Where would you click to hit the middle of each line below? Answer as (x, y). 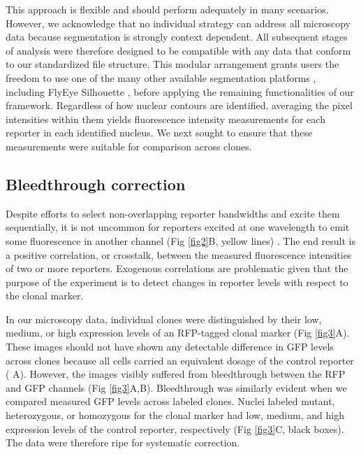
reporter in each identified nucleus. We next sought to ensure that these (159, 133)
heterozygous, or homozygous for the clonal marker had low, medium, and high (175, 415)
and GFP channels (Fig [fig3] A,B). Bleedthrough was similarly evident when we (176, 387)
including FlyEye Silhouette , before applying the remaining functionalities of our (180, 91)
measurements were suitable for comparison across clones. (129, 146)
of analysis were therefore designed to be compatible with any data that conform (178, 50)
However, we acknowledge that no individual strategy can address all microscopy (178, 23)
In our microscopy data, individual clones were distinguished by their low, (164, 319)
